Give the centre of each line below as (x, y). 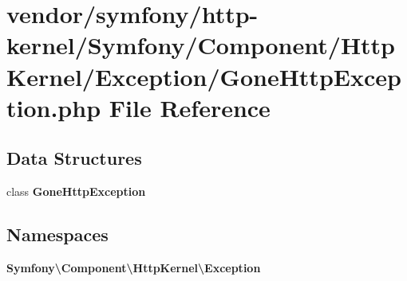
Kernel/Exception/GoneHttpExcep (204, 76)
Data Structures (74, 158)
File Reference (190, 107)
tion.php (54, 107)
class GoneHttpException (76, 191)
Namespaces (57, 234)
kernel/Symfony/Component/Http (201, 45)
